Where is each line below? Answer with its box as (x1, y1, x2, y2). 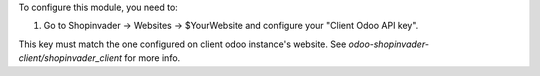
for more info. (124, 52, 181, 64)
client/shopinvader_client (18, 52, 123, 64)
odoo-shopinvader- (348, 38, 430, 50)
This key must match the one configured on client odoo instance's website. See (18, 38, 347, 50)
